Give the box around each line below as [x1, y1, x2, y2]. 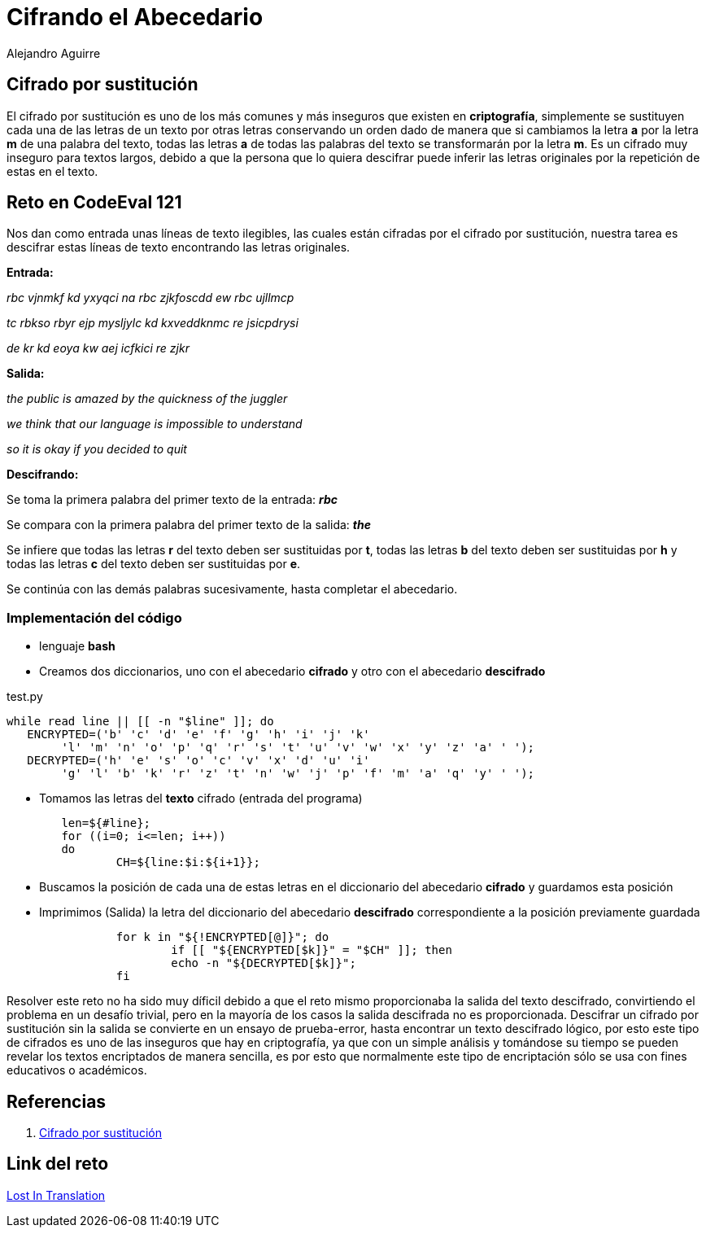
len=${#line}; [61, 816, 151, 830]
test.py [7, 689, 43, 704]
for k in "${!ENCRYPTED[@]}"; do [115, 930, 329, 944]
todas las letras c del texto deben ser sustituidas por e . [7, 557, 301, 571]
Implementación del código [7, 609, 182, 626]
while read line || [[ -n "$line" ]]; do [7, 715, 274, 729]
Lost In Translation [7, 1188, 106, 1202]
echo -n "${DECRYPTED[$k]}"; [171, 956, 356, 970]
